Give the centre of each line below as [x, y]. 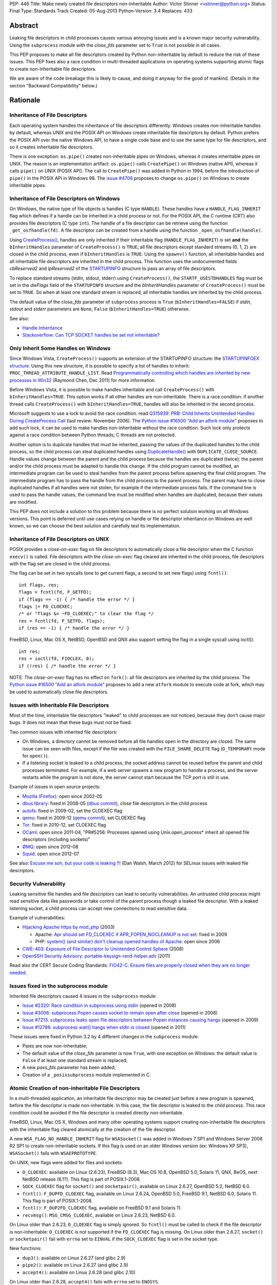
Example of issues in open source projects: [55, 787]
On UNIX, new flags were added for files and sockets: [66, 1163]
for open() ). [36, 756]
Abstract [24, 26]
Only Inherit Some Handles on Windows [60, 348]
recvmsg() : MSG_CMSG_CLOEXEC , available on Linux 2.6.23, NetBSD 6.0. [99, 1215]
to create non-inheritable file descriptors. [53, 69]
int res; [29, 651]
